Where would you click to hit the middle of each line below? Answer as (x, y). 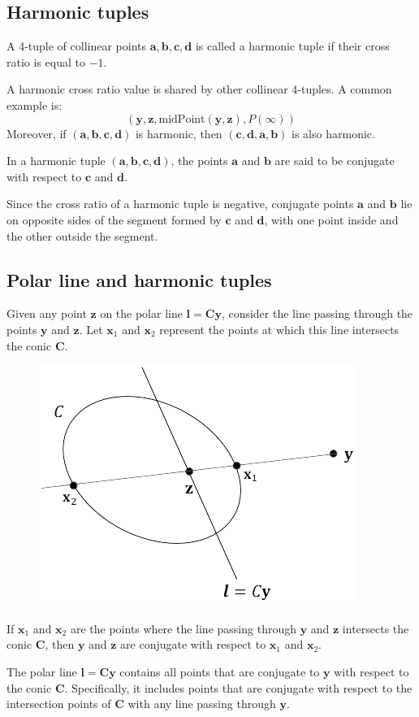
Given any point (47, 313)
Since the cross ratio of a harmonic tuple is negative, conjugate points (180, 204)
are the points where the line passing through (183, 628)
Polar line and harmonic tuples (139, 279)
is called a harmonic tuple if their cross (292, 46)
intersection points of (59, 704)
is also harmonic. (333, 133)
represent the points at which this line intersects (279, 329)
